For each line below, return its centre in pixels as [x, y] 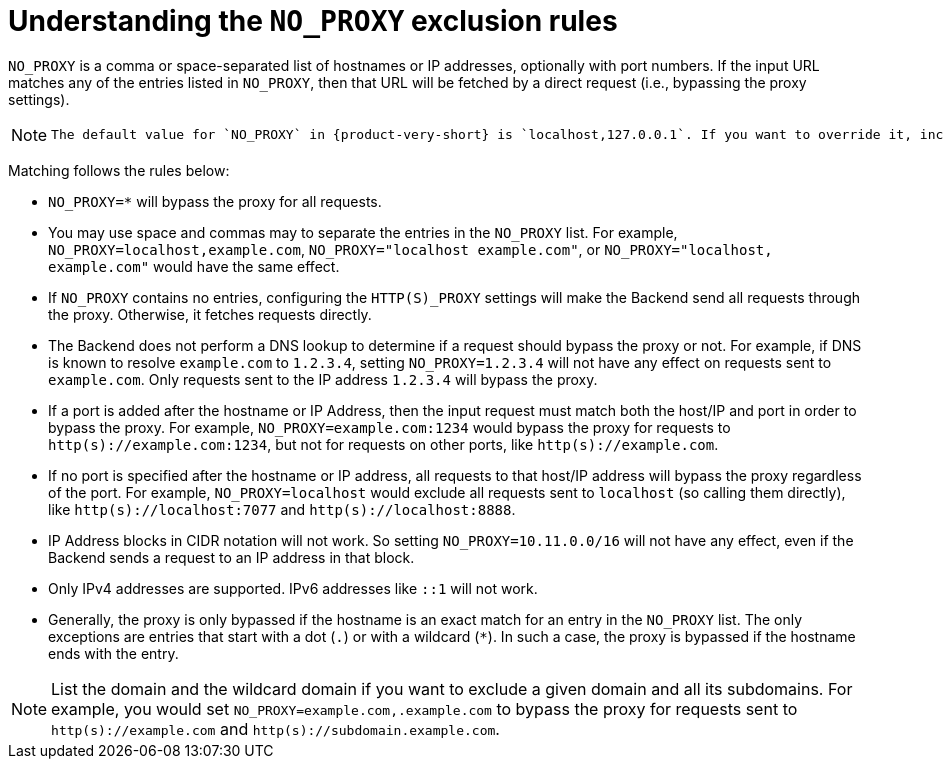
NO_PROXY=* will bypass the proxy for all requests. [215, 201]
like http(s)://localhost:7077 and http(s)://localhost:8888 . [282, 509]
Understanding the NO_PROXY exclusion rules [313, 21]
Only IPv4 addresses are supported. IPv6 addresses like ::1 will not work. [293, 588]
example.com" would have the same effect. [194, 266]
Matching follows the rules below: [119, 170]
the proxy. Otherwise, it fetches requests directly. [210, 314]
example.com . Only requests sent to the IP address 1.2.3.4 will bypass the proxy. [323, 379]
